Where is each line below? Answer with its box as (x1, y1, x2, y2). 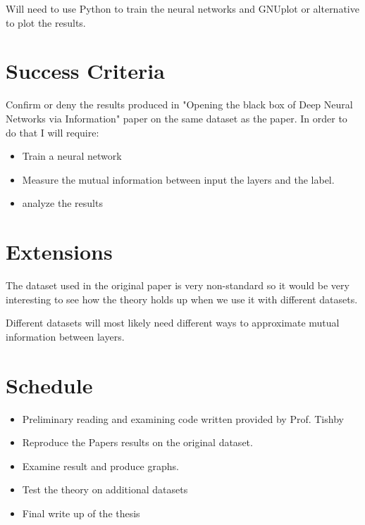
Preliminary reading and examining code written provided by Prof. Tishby (22, 411, 344, 426)
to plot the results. (6, 15, 86, 30)
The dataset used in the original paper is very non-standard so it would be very (6, 278, 349, 292)
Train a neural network (22, 148, 122, 163)
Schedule (6, 370, 93, 399)
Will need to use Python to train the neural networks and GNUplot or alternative (6, 1, 359, 15)
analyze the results (22, 196, 103, 210)
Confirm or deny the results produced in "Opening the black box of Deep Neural (6, 97, 353, 112)
